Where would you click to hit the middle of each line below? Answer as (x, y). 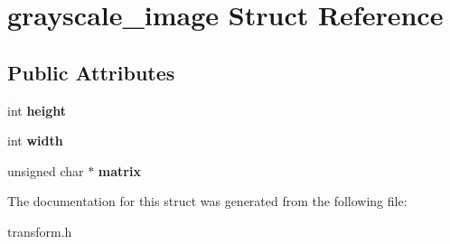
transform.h (40, 231)
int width (35, 141)
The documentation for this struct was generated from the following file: (207, 201)
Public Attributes (91, 72)
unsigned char (46, 170)
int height (37, 110)
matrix (119, 170)
